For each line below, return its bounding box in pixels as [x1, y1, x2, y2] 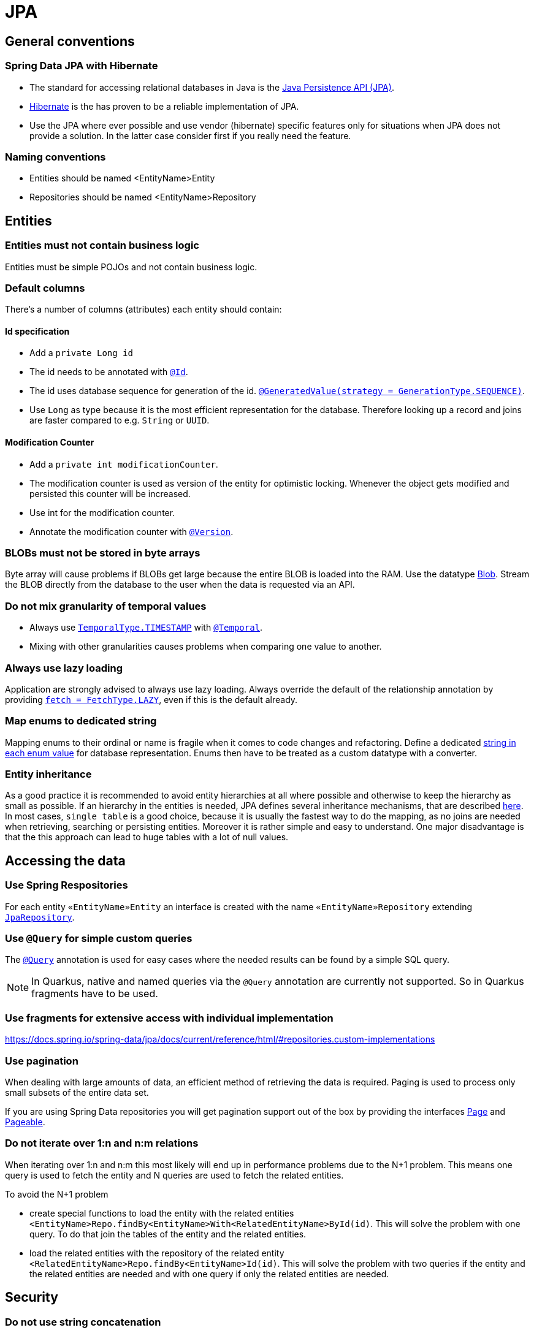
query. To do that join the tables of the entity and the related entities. [29, 1228, 307, 1239]
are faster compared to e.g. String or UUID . [29, 415, 210, 426]
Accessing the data [5, 853, 126, 868]
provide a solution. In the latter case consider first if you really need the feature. [29, 130, 351, 141]
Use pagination [5, 1054, 78, 1067]
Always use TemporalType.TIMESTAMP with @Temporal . [29, 622, 263, 633]
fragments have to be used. [31, 987, 158, 1000]
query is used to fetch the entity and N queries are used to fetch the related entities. [5, 1169, 344, 1180]
